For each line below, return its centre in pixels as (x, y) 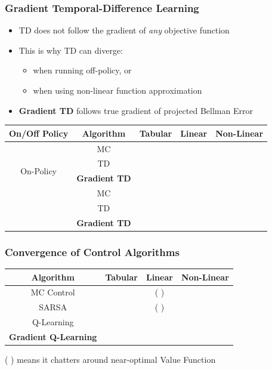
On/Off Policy (39, 133)
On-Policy (38, 170)
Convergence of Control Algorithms (92, 252)
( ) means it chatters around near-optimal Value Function (110, 360)
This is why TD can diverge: (71, 50)
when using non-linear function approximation (118, 90)
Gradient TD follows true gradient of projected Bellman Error (136, 110)
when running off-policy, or (82, 70)
